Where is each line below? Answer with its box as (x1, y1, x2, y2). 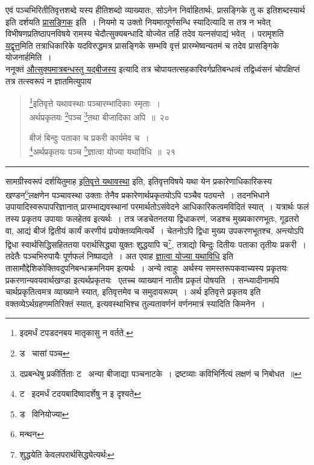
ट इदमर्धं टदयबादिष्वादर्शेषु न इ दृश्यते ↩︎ (19, 387, 141, 400)
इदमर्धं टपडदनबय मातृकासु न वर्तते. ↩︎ (19, 326, 133, 339)
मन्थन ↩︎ (19, 428, 44, 440)
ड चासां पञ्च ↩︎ (19, 346, 70, 359)
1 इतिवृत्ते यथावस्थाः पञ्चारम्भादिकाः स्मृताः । (29, 95, 161, 109)
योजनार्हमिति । (5, 51, 52, 63)
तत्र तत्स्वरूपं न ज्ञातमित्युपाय (5, 74, 92, 87)
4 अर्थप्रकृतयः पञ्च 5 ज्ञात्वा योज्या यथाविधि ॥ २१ (29, 144, 176, 157)
